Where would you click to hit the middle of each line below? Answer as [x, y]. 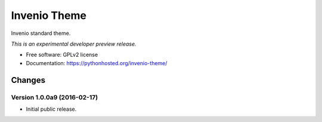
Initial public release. [51, 109]
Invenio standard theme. [41, 33]
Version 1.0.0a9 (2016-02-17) [55, 97]
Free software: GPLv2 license [62, 55]
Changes [28, 80]
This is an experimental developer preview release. [74, 44]
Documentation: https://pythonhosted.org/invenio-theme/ [97, 63]
